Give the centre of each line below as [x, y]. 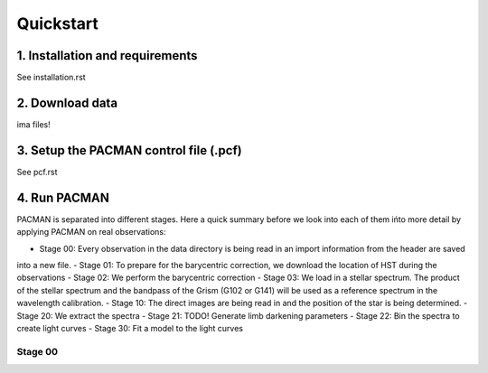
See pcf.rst [37, 172]
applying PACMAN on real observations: [91, 232]
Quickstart [58, 23]
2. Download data [67, 103]
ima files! [33, 124]
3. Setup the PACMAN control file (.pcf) [130, 150]
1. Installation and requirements [107, 56]
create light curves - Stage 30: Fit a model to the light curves [130, 328]
